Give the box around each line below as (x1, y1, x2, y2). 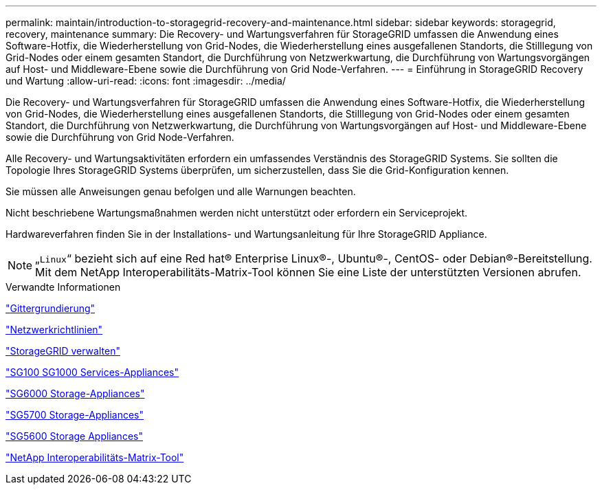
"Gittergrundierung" (5, 302, 96, 314)
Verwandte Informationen (5, 281, 121, 293)
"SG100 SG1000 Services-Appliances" (5, 366, 179, 378)
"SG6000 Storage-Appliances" (5, 388, 145, 399)
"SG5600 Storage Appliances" (5, 430, 143, 442)
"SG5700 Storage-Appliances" (5, 409, 144, 421)
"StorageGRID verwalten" (5, 345, 120, 357)
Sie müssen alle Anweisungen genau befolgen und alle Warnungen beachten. (5, 186, 356, 197)
